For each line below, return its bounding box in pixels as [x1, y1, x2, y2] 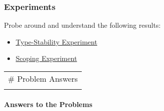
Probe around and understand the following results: [4, 20, 161, 30]
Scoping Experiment [15, 53, 77, 63]
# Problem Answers [8, 73, 78, 84]
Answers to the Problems [4, 99, 93, 109]
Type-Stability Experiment [15, 36, 98, 47]
